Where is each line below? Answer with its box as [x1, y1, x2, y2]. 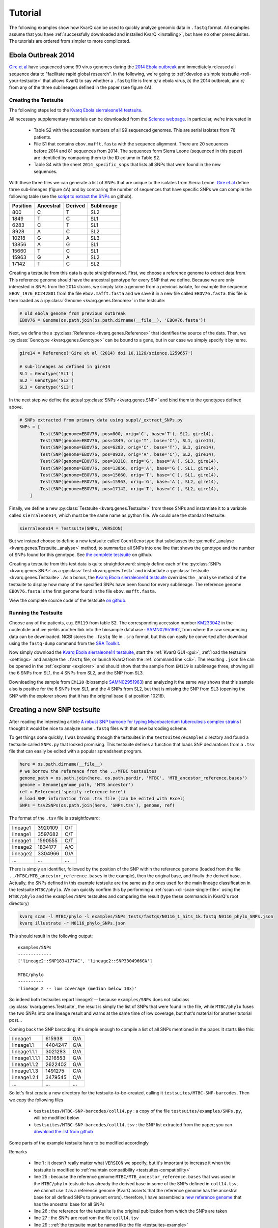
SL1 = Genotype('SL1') [19, 371, 74, 376]
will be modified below [33, 1115, 80, 1121]
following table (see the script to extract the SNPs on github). [9, 193, 133, 199]
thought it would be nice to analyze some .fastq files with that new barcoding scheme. [9, 725, 188, 731]
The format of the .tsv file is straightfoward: [9, 815, 100, 821]
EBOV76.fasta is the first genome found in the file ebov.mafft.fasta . [9, 588, 157, 594]
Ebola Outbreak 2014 [9, 51, 75, 59]
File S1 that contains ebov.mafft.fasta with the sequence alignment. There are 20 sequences [33, 141, 228, 147]
